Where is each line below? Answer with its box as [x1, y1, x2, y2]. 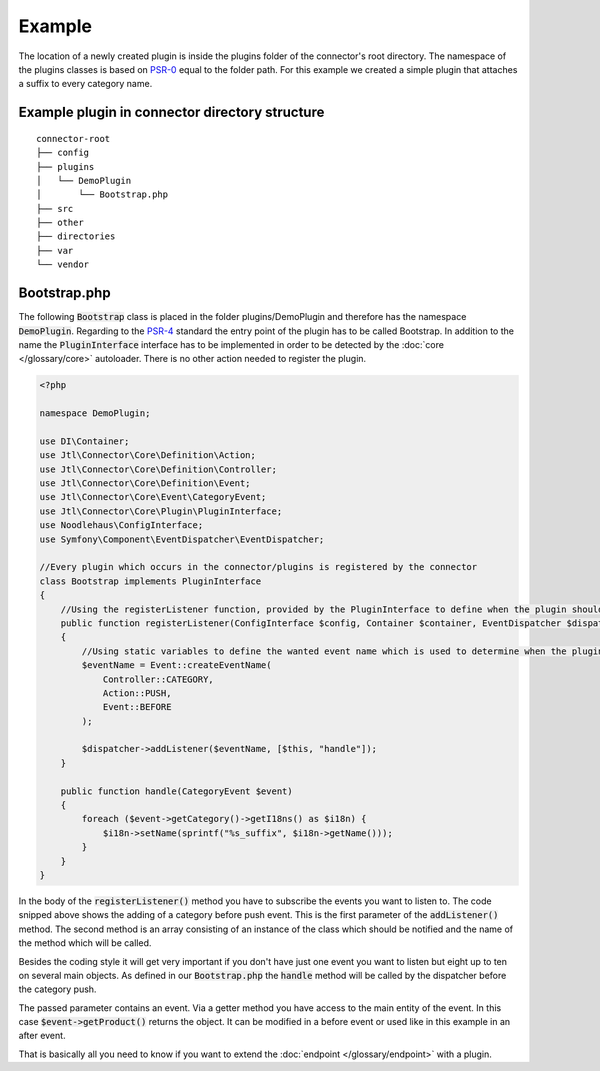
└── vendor [36, 259, 90, 270]
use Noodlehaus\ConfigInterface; [39, 520, 204, 531]
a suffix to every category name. [18, 78, 153, 90]
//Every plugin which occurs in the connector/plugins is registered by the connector [39, 561, 478, 573]
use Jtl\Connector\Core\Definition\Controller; [39, 463, 277, 475]
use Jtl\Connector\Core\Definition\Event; [39, 478, 251, 489]
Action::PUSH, [102, 687, 172, 699]
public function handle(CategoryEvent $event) [60, 785, 294, 797]
